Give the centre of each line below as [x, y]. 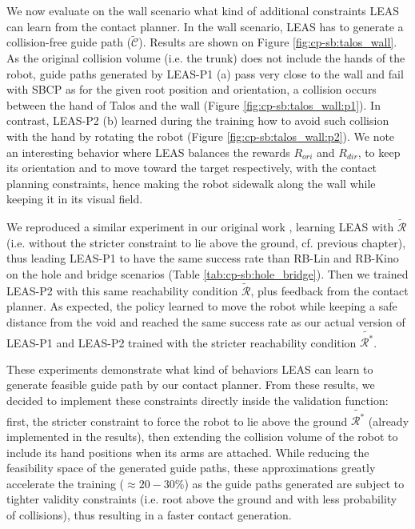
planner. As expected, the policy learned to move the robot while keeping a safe [202, 306]
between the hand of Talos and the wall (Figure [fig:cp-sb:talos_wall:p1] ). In [194, 104]
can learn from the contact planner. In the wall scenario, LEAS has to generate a [205, 26]
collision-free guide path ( [69, 42]
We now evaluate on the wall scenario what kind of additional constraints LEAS [203, 10]
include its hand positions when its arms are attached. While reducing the [188, 452]
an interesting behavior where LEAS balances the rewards [148, 152]
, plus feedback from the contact [329, 290]
